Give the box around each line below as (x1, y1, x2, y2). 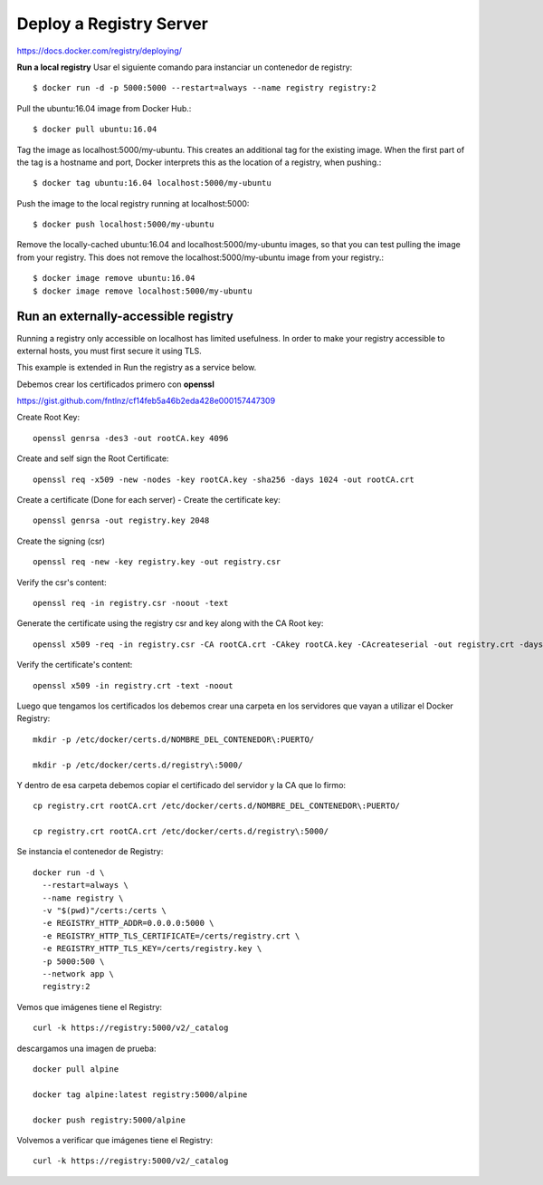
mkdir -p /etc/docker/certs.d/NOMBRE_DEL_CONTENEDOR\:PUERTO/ (33, 734, 315, 745)
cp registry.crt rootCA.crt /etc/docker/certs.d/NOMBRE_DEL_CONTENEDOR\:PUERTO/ (33, 801, 401, 811)
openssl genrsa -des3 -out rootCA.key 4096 (33, 433, 229, 443)
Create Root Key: (16, 412, 81, 423)
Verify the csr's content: (16, 576, 108, 588)
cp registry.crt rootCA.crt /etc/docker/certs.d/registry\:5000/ (33, 826, 329, 837)
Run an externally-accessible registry (16, 309, 234, 324)
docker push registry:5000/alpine (33, 1114, 186, 1125)
